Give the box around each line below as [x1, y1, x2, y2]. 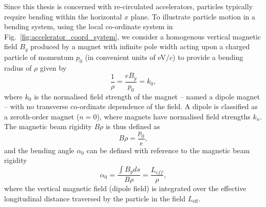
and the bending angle [4, 144, 74, 155]
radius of [4, 62, 32, 73]
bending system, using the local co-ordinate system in [4, 21, 173, 32]
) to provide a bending [173, 51, 243, 62]
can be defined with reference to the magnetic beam [86, 144, 250, 155]
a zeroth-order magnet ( [4, 111, 80, 121]
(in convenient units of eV [85, 51, 166, 62]
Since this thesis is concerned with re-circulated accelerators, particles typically [4, 1, 253, 11]
